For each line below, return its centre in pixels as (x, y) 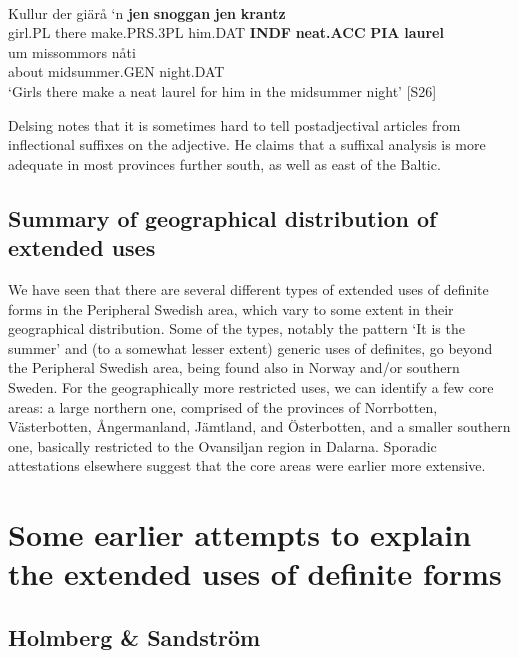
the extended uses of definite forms (255, 573)
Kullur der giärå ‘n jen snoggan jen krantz (147, 12)
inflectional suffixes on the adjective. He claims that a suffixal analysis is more (247, 144)
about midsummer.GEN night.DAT (116, 71)
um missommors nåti (72, 51)
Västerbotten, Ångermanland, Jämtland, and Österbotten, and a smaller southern (259, 426)
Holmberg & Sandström (134, 636)
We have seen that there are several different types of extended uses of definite (248, 288)
